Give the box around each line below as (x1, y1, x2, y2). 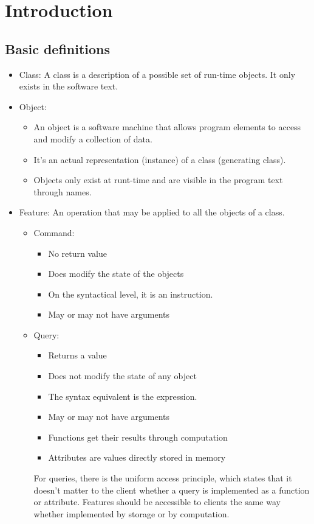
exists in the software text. (19, 80, 118, 93)
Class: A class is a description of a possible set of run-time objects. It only (19, 68, 296, 80)
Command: (33, 226, 75, 239)
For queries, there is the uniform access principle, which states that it (33, 472, 292, 484)
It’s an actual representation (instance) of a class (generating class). (33, 153, 286, 166)
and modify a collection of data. (33, 132, 152, 145)
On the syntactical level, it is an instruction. (48, 287, 213, 300)
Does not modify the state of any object (48, 369, 197, 382)
